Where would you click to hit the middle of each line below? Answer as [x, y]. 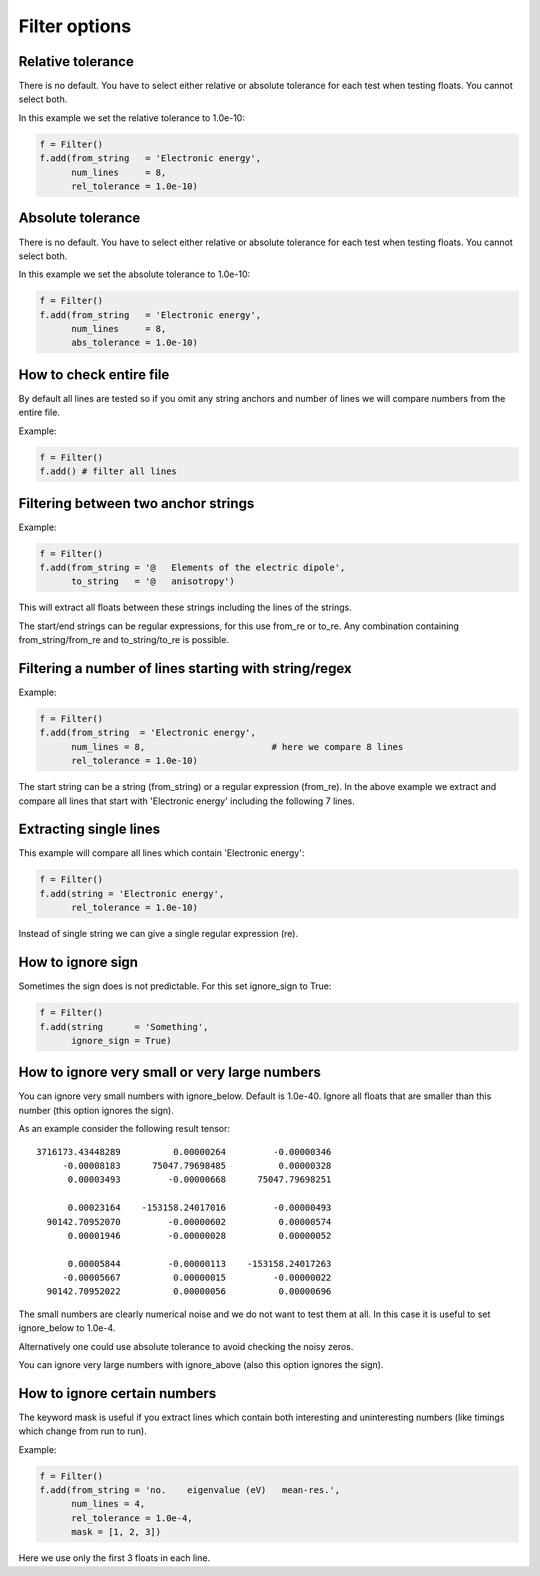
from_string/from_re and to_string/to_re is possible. [124, 640]
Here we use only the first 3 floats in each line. [114, 1558]
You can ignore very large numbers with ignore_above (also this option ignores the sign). [201, 1365]
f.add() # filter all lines [108, 471]
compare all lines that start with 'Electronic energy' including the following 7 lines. [186, 801]
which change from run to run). [82, 1431]
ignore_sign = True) [121, 1040]
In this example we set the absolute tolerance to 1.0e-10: [134, 274]
